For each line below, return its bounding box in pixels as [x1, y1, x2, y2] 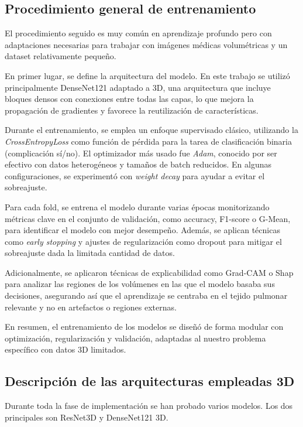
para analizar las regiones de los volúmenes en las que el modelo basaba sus [5, 278, 275, 290]
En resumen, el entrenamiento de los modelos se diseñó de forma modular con [5, 320, 284, 333]
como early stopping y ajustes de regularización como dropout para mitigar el [5, 235, 282, 247]
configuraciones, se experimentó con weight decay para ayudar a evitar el [5, 169, 265, 182]
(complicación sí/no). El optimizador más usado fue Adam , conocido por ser [5, 146, 277, 159]
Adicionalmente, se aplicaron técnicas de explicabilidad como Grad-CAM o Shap [5, 266, 294, 278]
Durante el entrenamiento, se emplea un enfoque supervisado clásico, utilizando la [5, 124, 298, 136]
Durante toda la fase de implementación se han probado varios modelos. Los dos [5, 399, 293, 412]
